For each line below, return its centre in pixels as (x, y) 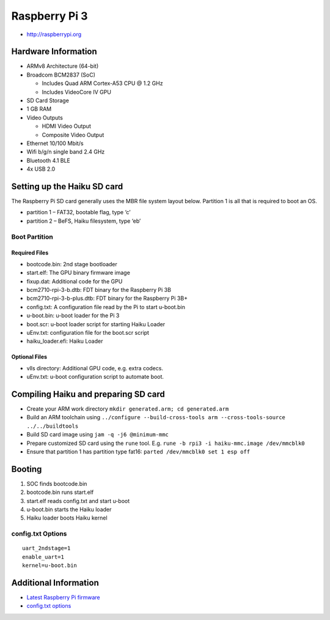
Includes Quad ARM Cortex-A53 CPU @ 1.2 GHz (102, 83)
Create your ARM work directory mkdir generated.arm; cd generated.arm (128, 409)
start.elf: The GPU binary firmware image (79, 273)
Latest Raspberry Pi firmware (63, 597)
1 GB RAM (39, 109)
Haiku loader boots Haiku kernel (67, 518)
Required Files (30, 253)
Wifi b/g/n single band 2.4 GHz (66, 152)
